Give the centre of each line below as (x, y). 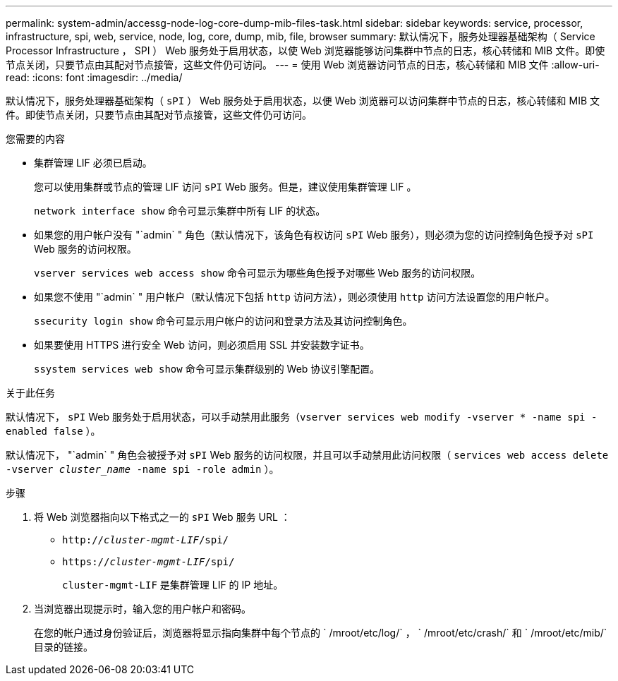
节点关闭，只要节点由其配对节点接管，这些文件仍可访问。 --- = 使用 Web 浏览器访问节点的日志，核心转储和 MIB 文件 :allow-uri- (303, 65)
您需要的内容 (35, 139)
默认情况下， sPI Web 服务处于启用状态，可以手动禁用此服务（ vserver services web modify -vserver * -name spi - (302, 417)
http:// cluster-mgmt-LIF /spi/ (146, 540)
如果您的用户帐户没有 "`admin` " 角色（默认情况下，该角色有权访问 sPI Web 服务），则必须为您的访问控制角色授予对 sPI (314, 235)
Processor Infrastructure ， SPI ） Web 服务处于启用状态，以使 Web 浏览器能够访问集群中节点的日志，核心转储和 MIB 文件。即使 (305, 50)
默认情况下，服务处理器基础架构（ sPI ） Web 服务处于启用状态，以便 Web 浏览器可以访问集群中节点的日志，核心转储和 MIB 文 (303, 101)
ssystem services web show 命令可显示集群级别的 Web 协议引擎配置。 (207, 369)
